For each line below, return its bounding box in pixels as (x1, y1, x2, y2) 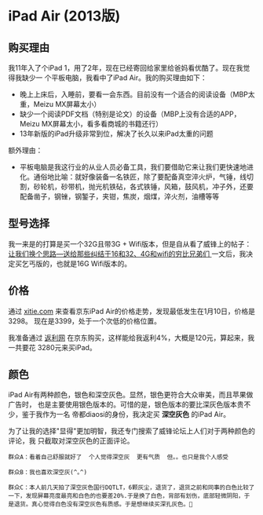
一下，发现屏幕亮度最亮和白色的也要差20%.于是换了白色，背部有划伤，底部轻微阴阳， (8, 492, 245, 500)
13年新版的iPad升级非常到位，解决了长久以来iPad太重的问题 (19, 129, 214, 138)
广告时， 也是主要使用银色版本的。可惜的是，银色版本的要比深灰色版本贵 (8, 400, 244, 409)
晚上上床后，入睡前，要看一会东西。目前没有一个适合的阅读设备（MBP (19, 89, 249, 99)
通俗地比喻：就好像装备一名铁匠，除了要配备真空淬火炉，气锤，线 (33, 172, 247, 181)
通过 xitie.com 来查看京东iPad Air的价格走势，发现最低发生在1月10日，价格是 (8, 306, 256, 316)
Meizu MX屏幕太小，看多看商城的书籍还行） (19, 119, 163, 128)
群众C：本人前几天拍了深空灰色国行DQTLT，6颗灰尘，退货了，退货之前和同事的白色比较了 (8, 484, 255, 491)
